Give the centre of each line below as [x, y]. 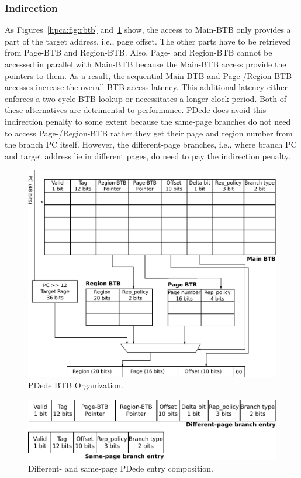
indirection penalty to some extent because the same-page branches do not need [148, 121]
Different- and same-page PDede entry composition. [121, 468]
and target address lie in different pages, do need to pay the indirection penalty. [148, 156]
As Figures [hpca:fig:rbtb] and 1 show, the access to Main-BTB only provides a [148, 30]
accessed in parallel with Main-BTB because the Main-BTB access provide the [146, 64]
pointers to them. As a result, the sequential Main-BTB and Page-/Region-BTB [148, 75]
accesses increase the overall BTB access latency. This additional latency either [146, 87]
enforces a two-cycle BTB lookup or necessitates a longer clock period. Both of [146, 98]
